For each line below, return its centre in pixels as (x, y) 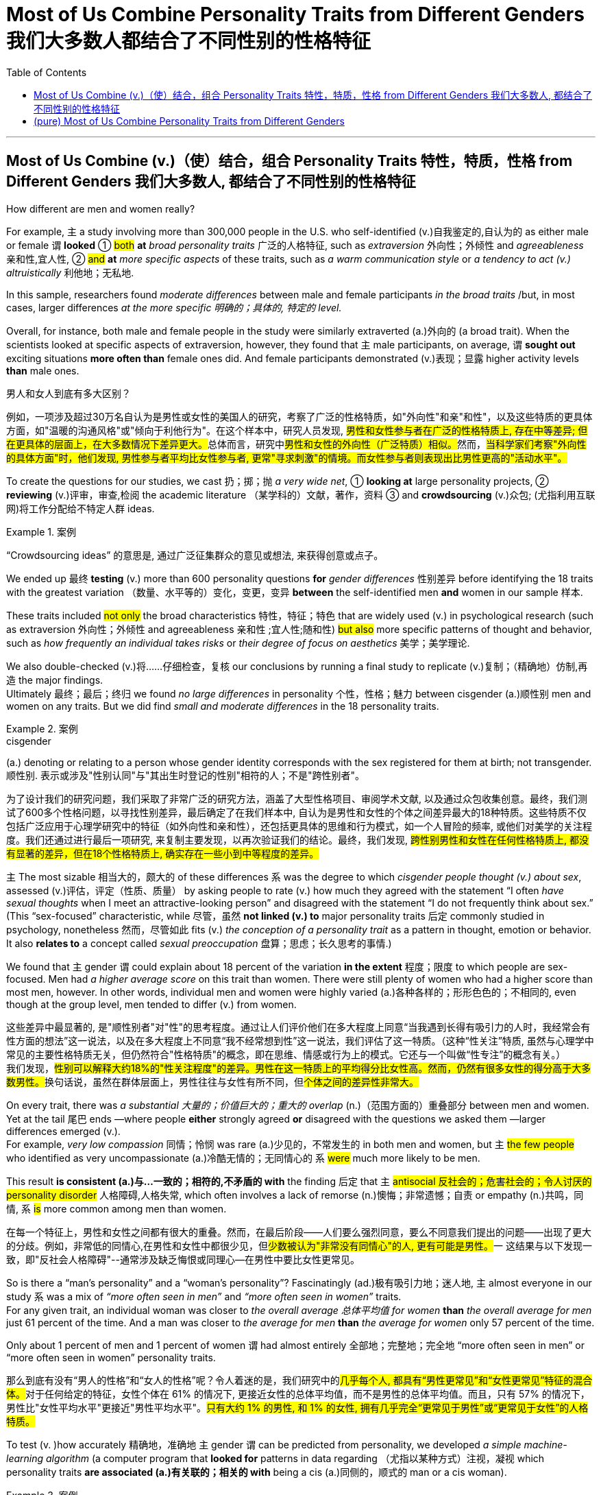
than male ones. (43, 370)
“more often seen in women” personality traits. (111, 1357)
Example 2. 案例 (42, 728)
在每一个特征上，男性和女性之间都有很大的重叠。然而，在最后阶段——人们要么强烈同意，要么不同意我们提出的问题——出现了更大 (299, 1232)
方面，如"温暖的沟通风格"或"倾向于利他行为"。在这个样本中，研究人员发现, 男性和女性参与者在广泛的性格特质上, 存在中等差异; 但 (297, 430)
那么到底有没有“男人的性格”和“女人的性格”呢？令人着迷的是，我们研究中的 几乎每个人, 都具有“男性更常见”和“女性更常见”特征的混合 (299, 1380)
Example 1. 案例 (41, 531)
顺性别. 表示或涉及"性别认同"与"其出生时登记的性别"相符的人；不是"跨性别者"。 (186, 775)
